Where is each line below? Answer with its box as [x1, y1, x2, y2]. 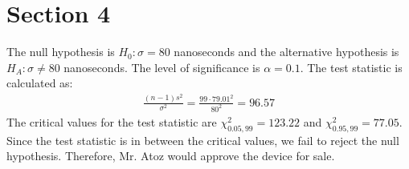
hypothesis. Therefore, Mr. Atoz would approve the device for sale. [6, 147, 335, 164]
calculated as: [6, 74, 73, 91]
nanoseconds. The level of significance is [63, 58, 260, 75]
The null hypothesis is [6, 43, 115, 60]
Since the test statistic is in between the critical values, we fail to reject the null [6, 131, 399, 148]
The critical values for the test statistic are [6, 113, 217, 130]
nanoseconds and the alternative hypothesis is [174, 43, 399, 60]
